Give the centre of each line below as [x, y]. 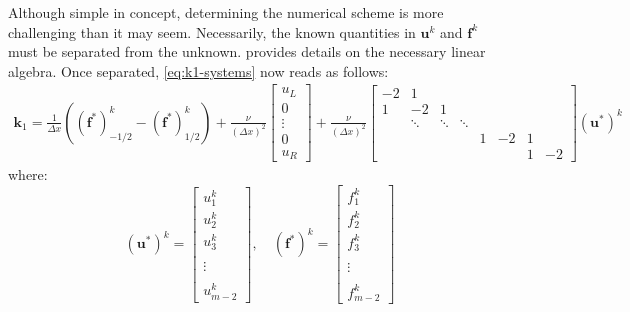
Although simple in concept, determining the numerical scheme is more [226, 12]
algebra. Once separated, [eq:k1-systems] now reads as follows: [198, 70]
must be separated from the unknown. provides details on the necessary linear [247, 51]
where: [28, 174]
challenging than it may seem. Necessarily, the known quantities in [212, 31]
